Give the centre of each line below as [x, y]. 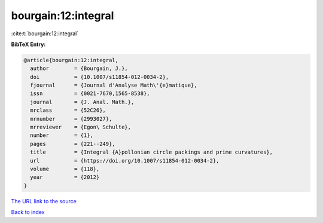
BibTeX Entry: [28, 44]
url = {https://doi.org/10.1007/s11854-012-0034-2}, [125, 161]
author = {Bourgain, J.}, [79, 68]
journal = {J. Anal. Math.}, [82, 102]
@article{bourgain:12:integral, [71, 60]
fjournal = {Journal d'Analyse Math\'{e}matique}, [114, 85]
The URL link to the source [44, 201]
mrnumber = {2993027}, [71, 119]
